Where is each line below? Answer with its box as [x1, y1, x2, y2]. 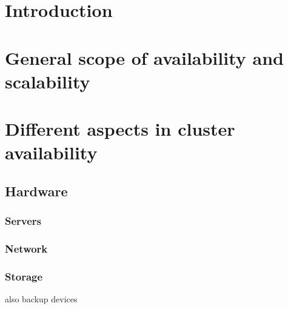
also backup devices [5, 293, 78, 305]
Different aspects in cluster [5, 116, 235, 141]
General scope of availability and [5, 45, 284, 70]
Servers [5, 213, 42, 228]
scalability [5, 68, 90, 93]
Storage [5, 268, 43, 284]
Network [5, 241, 48, 256]
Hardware [5, 181, 68, 200]
